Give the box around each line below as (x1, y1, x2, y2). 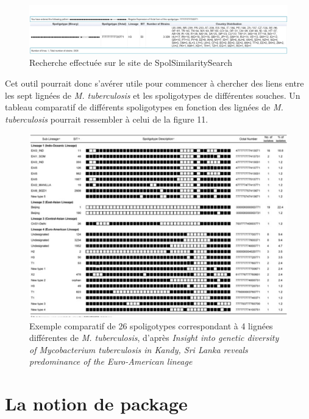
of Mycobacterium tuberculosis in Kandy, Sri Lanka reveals (29, 343, 248, 356)
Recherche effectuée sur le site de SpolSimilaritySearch (29, 56, 232, 69)
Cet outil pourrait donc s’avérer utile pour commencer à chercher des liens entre (5, 76, 304, 89)
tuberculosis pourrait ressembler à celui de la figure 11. (5, 112, 208, 125)
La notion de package (5, 391, 188, 416)
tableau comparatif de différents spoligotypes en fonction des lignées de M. (5, 101, 283, 113)
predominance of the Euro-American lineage (29, 355, 193, 368)
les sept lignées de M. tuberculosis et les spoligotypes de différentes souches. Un (5, 88, 300, 101)
